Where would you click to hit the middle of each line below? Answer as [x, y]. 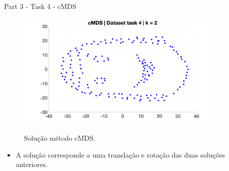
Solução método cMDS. [60, 137]
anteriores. [32, 164]
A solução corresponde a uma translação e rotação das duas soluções [120, 154]
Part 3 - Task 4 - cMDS [40, 6]
